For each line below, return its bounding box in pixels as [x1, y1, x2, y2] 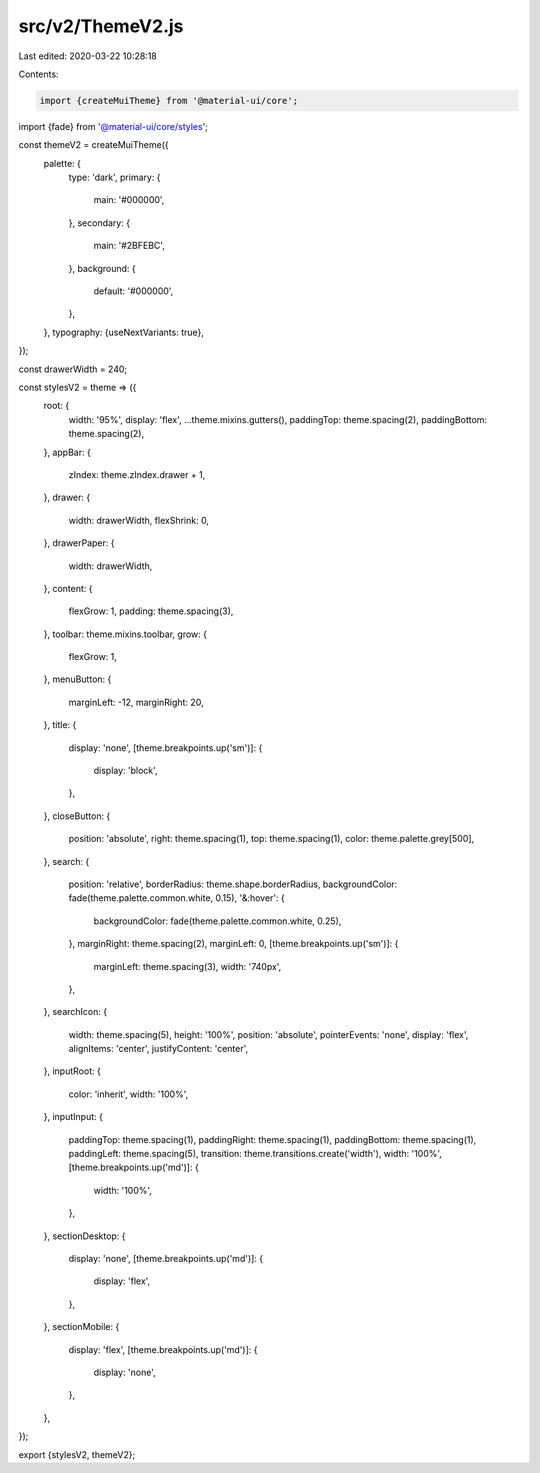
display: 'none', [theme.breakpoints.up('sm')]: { [68, 741, 263, 754]
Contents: [18, 68, 59, 80]
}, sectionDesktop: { [43, 1230, 126, 1242]
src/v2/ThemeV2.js [18, 15, 184, 37]
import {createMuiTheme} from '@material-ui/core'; [39, 95, 299, 106]
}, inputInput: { [43, 1111, 104, 1123]
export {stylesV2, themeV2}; [18, 1448, 136, 1460]
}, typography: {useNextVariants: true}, [43, 326, 205, 338]
